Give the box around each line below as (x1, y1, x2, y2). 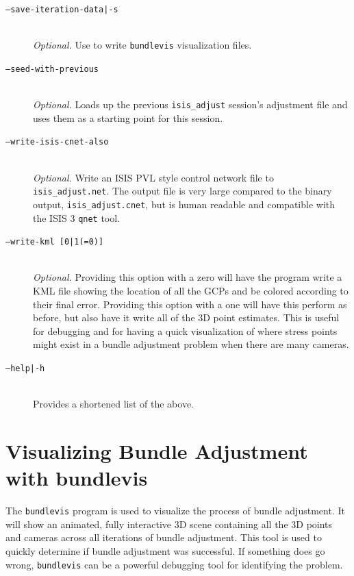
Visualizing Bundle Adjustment (5, 437, 308, 465)
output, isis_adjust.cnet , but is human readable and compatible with (33, 197, 335, 211)
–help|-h (5, 364, 45, 374)
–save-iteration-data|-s (5, 5, 118, 14)
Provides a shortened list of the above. (33, 397, 194, 411)
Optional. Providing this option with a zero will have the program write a (33, 270, 342, 284)
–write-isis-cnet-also (5, 137, 109, 147)
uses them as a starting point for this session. (33, 110, 223, 125)
